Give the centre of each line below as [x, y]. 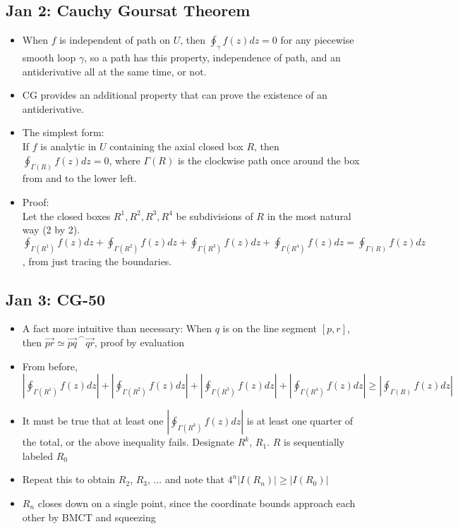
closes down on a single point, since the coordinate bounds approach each [197, 503]
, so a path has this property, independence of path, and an [212, 57]
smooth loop [49, 57]
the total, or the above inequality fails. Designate [128, 442]
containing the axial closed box [176, 146]
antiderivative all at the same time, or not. [114, 71]
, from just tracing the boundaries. [97, 261]
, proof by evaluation [139, 342]
